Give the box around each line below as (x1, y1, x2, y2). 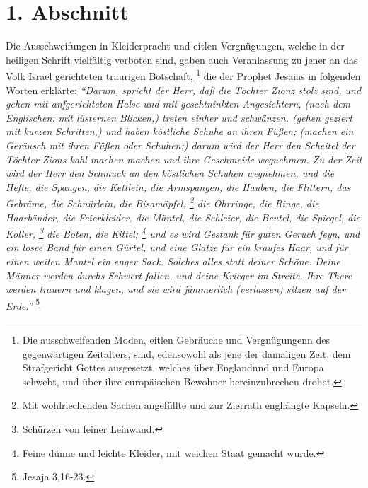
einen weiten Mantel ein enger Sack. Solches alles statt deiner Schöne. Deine (6, 254, 340, 268)
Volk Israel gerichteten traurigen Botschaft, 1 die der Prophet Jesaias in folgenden (6, 66, 361, 83)
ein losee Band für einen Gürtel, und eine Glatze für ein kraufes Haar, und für (6, 240, 348, 255)
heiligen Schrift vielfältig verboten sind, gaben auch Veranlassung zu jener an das (6, 52, 358, 66)
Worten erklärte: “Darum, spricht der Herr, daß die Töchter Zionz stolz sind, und (6, 82, 362, 97)
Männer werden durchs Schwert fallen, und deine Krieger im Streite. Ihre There (6, 267, 352, 282)
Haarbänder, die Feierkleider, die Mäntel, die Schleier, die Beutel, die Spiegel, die (6, 209, 360, 224)
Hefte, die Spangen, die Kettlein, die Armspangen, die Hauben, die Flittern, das (6, 179, 351, 194)
